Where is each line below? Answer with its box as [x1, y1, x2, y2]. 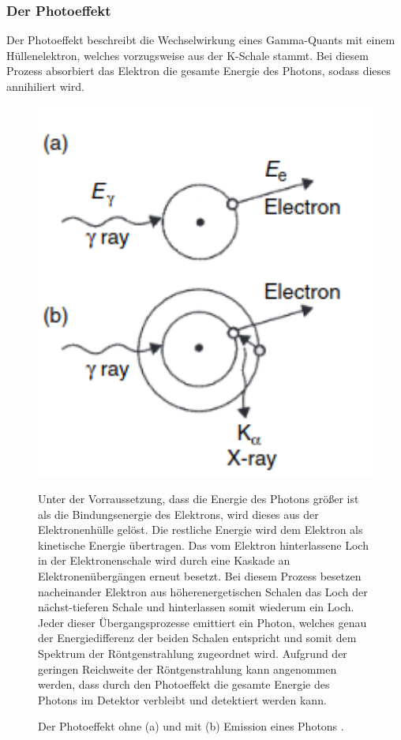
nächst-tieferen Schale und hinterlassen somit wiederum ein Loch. [38, 599, 354, 615]
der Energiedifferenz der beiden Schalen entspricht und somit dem [38, 629, 357, 646]
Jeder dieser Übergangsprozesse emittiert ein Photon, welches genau [38, 614, 367, 630]
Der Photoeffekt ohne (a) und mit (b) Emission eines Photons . [38, 718, 344, 734]
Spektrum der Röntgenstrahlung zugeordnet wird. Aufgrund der [38, 644, 347, 661]
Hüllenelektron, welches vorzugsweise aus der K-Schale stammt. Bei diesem [6, 47, 369, 63]
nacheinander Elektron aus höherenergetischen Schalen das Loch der [38, 583, 368, 599]
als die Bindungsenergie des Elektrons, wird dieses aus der [38, 505, 319, 522]
